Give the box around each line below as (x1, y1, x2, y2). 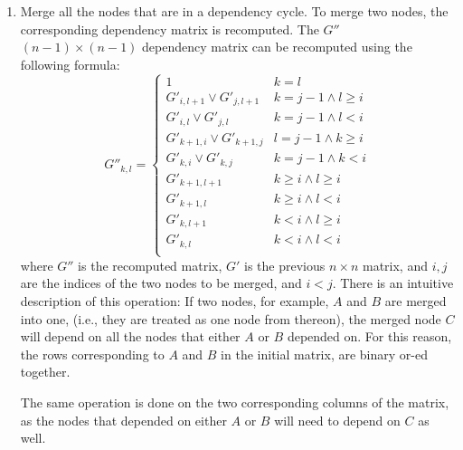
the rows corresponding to (20, 344, 165, 363)
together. (20, 362, 71, 381)
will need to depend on (274, 410, 401, 429)
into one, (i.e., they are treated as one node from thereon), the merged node (20, 309, 441, 328)
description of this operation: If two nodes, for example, (20, 291, 329, 310)
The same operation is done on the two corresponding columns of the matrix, (20, 392, 449, 411)
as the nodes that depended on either (20, 410, 227, 429)
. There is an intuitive (332, 273, 454, 292)
